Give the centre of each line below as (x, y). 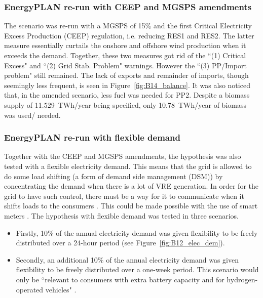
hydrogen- (242, 279)
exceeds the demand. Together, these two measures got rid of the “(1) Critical (125, 55)
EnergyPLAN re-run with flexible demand (92, 137)
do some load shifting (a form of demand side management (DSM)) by (114, 176)
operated (30, 289)
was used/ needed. (32, 115)
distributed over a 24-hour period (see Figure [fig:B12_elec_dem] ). (120, 243)
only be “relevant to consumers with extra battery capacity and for (120, 279)
